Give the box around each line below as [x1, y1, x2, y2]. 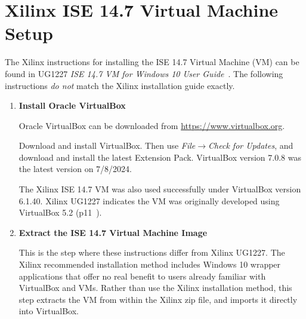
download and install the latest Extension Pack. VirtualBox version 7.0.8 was [18, 151, 301, 163]
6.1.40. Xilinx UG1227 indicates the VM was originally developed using [18, 194, 280, 207]
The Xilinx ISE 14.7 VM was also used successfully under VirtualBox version [18, 183, 301, 195]
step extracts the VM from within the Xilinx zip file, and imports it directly [18, 293, 298, 305]
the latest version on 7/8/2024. [18, 162, 132, 175]
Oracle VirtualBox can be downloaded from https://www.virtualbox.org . [18, 119, 285, 131]
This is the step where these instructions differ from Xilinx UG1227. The [18, 246, 285, 259]
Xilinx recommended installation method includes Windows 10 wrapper [18, 258, 281, 271]
